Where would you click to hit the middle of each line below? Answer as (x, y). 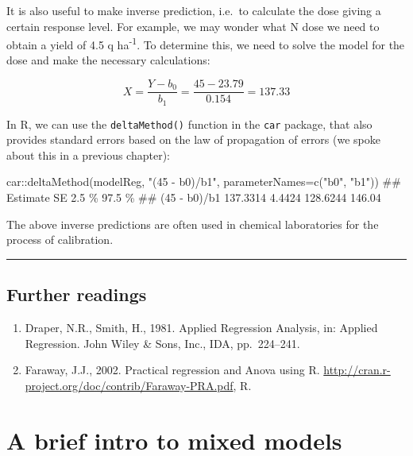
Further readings (77, 294)
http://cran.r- (357, 370)
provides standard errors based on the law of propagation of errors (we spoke (193, 139)
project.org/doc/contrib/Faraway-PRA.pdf (129, 385)
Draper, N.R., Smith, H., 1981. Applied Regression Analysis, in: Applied (201, 327)
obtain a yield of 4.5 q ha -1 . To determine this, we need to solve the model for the (206, 43)
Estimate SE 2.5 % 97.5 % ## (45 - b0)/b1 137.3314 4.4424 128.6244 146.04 (194, 197)
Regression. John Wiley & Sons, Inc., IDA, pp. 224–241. (162, 343)
